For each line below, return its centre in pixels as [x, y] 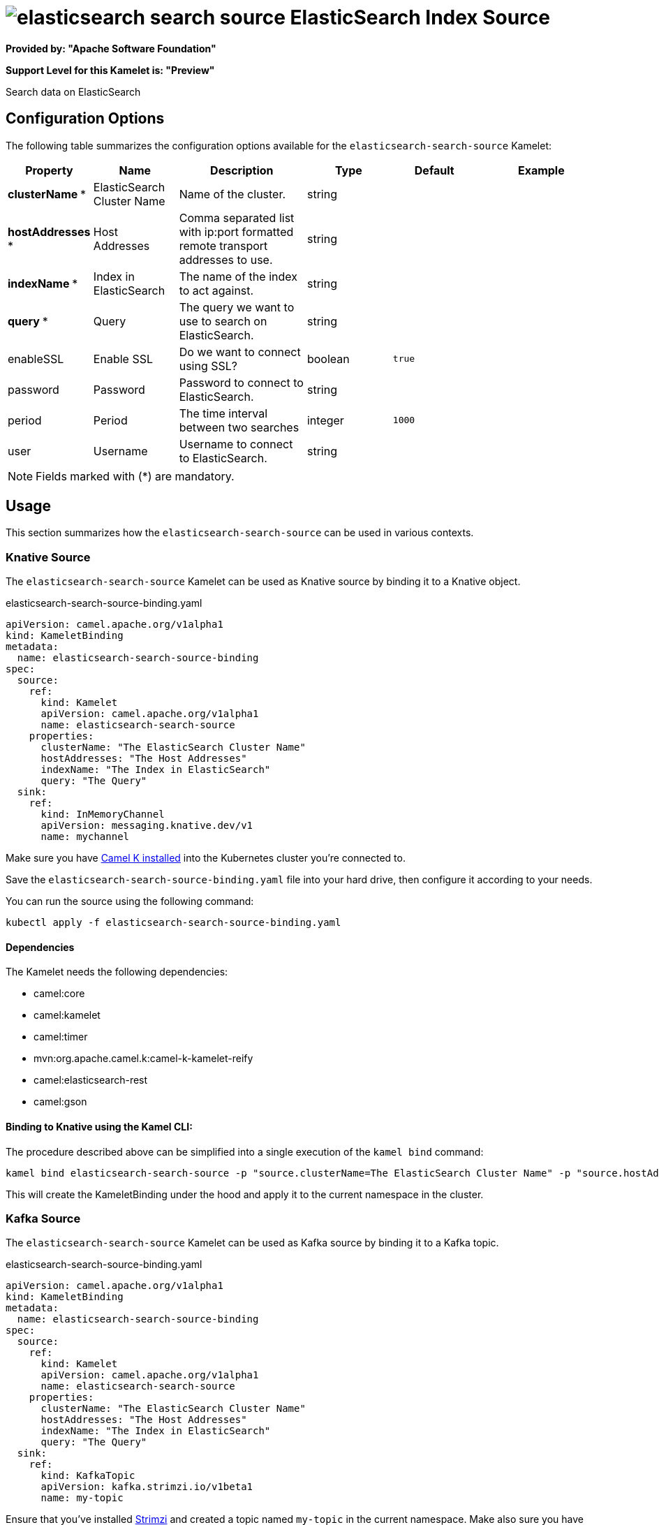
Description [242, 170]
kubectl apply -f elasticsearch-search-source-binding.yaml [173, 923]
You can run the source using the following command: [130, 901]
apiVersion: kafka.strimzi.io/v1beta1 [147, 1487]
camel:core [59, 994]
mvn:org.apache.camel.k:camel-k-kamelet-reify [143, 1059]
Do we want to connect [240, 352]
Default [434, 170]
